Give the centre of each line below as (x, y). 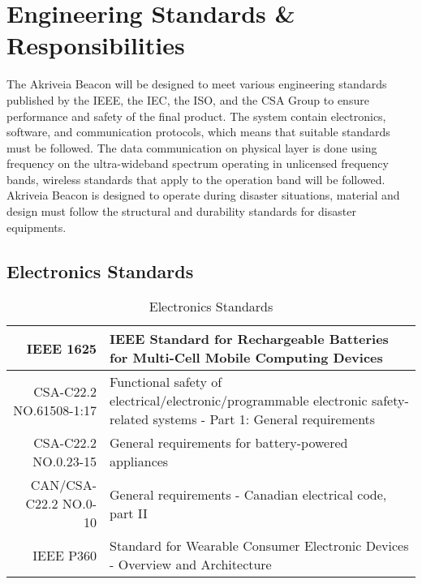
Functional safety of (166, 382)
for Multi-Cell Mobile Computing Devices (246, 358)
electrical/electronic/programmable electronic (239, 401)
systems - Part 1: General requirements (264, 419)
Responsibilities (96, 45)
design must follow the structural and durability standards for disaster (181, 211)
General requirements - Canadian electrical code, (248, 494)
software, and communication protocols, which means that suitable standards (198, 132)
